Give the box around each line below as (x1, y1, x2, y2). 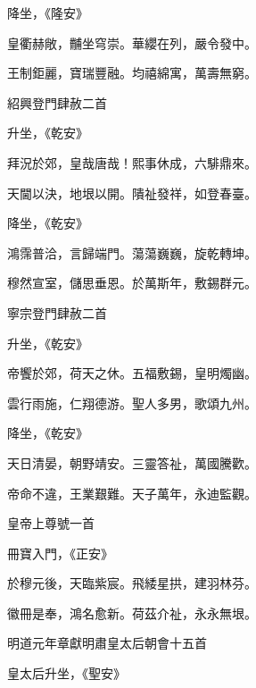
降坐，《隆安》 (7, 4, 88, 21)
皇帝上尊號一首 (7, 514, 95, 533)
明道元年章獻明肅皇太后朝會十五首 (7, 633, 207, 652)
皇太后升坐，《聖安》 (7, 664, 126, 683)
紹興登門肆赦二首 (7, 93, 107, 112)
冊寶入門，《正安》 (7, 543, 113, 562)
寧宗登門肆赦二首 (7, 303, 107, 322)
